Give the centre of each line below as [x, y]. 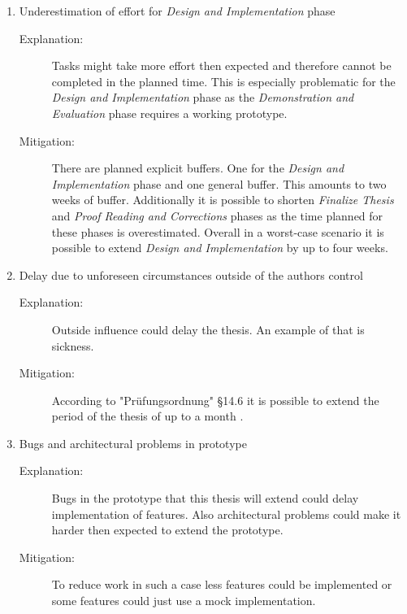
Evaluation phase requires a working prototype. [169, 113]
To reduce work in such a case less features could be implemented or [222, 584]
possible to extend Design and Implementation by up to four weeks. [220, 248]
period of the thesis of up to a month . [147, 416]
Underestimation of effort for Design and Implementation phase [177, 11]
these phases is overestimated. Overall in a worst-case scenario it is [218, 231]
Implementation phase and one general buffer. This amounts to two [219, 183]
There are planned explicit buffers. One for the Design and [198, 168]
